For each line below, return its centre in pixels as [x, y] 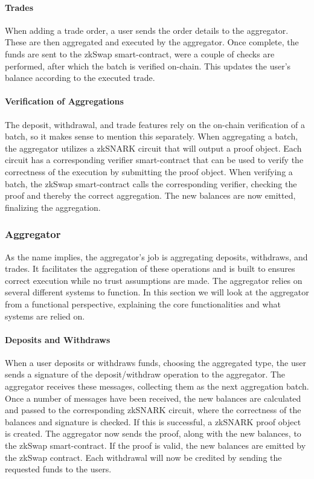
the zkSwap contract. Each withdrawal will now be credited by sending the [143, 457]
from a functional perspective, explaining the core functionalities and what [143, 304]
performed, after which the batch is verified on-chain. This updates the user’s [148, 66]
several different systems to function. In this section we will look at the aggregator [157, 292]
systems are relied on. [45, 316]
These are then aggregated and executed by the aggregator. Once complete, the [152, 42]
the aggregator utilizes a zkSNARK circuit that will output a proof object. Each [153, 148]
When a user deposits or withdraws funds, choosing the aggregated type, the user [155, 362]
